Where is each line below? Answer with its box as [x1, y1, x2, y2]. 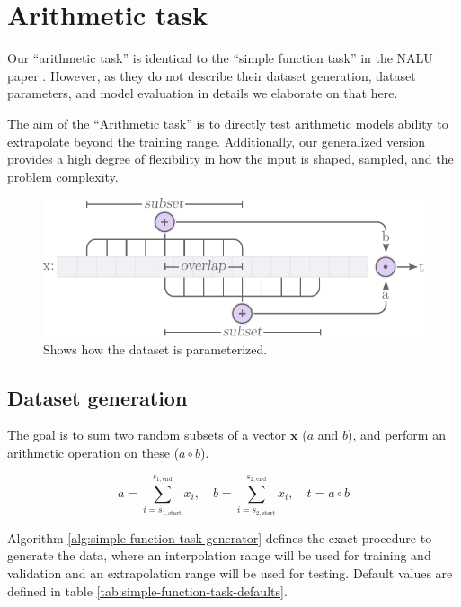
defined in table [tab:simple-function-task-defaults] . [7, 581, 288, 600]
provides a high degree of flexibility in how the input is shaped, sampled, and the [7, 149, 454, 168]
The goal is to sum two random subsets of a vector [7, 425, 287, 444]
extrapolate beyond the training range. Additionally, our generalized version [7, 131, 426, 150]
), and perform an [347, 425, 446, 444]
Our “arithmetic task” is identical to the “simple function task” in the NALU [7, 49, 433, 67]
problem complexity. [7, 166, 119, 185]
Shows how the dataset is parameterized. [43, 339, 268, 358]
